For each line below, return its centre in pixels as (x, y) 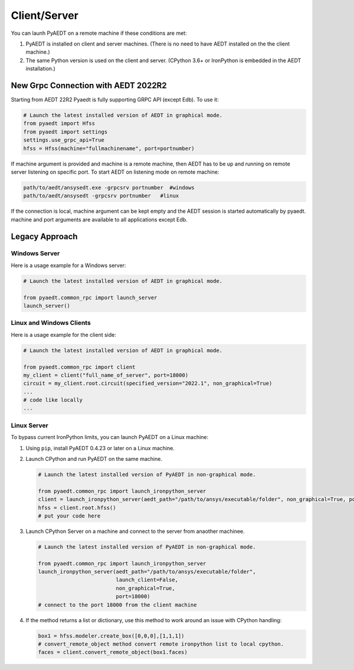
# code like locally (53, 400)
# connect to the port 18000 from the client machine (117, 605)
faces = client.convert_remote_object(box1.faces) (113, 652)
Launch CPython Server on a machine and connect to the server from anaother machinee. (135, 531)
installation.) (40, 69)
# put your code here (69, 516)
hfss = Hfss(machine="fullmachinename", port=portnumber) (109, 148)
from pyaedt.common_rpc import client (79, 367)
